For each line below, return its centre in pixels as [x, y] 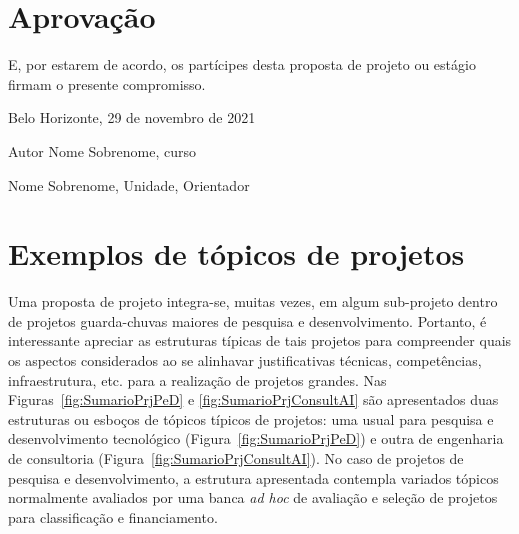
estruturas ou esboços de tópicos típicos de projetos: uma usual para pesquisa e [251, 418]
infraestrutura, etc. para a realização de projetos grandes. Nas [197, 379]
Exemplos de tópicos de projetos [236, 253]
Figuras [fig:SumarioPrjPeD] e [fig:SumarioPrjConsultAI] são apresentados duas [253, 399]
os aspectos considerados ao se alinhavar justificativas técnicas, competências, [245, 360]
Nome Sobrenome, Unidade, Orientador [129, 184]
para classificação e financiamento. [113, 516]
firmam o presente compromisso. [107, 83]
